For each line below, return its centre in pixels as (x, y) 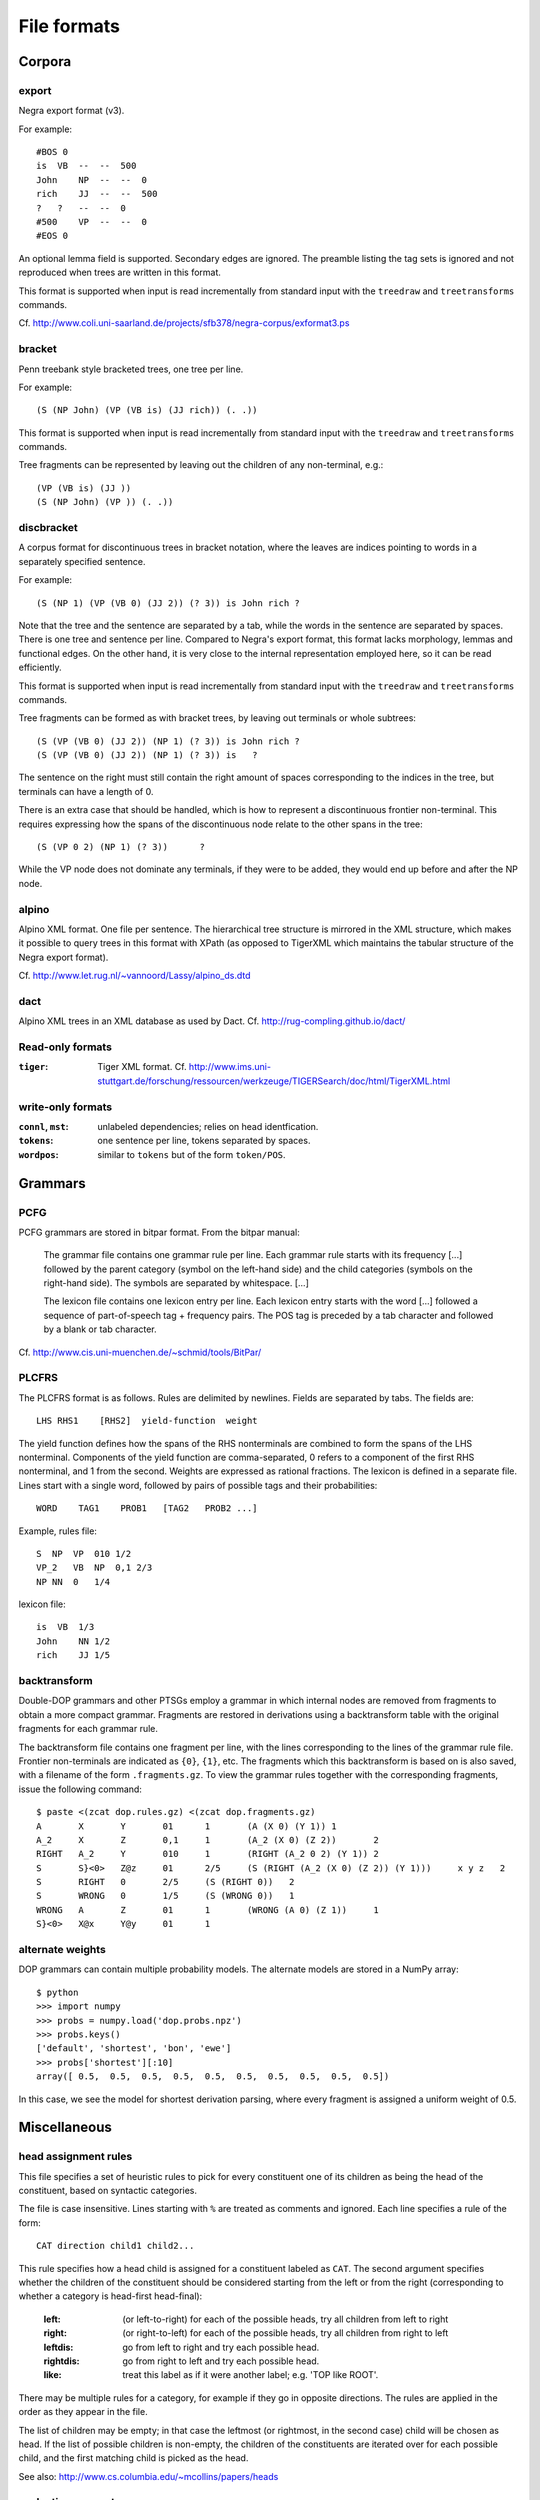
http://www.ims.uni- (230, 1067)
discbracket (48, 528)
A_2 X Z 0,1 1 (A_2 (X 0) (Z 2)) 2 (207, 1839)
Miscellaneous (65, 2127)
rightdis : (61, 2361)
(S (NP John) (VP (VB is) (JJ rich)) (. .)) (147, 410)
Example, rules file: (57, 1531)
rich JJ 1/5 (73, 1655)
